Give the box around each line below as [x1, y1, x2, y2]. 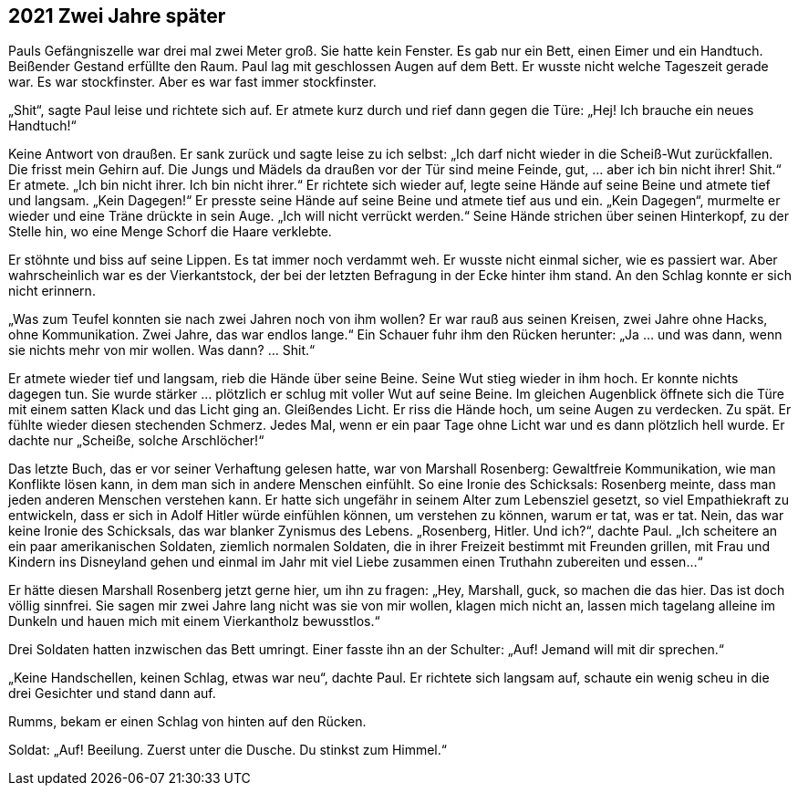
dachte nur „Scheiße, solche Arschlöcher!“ [8, 433, 264, 449]
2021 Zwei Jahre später [8, 5, 226, 27]
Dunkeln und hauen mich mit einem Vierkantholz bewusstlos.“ [8, 613, 380, 630]
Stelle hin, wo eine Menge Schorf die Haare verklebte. [8, 224, 332, 240]
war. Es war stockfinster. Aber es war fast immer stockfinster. [8, 74, 377, 90]
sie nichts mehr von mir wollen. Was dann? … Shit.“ [8, 342, 316, 359]
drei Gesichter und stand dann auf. [8, 685, 216, 702]
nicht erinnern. [8, 283, 96, 299]
